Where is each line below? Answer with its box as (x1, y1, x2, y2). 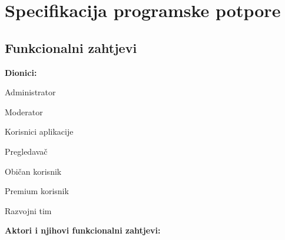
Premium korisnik (5, 185, 69, 197)
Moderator (5, 105, 43, 118)
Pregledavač (5, 145, 48, 157)
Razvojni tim (5, 204, 52, 216)
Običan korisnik (5, 165, 62, 177)
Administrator (5, 86, 56, 98)
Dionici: (5, 66, 37, 78)
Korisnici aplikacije (5, 125, 74, 138)
